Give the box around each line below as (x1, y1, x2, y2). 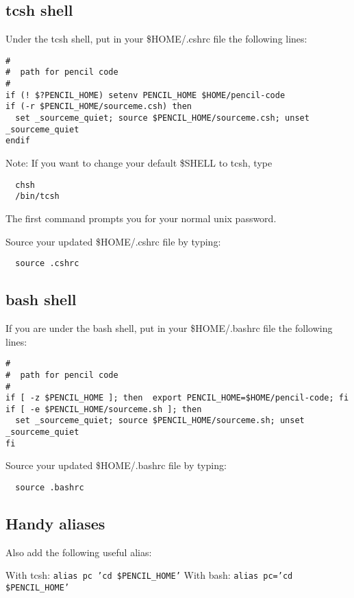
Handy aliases (5, 513, 105, 534)
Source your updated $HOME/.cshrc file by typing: (5, 234, 221, 248)
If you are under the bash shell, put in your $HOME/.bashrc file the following (5, 321, 333, 335)
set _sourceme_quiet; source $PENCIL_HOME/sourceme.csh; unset (15, 113, 309, 123)
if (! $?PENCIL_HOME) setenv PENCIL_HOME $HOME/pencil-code (5, 90, 286, 100)
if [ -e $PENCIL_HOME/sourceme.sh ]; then (5, 404, 202, 414)
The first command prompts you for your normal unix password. (5, 211, 277, 225)
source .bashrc (15, 483, 84, 493)
